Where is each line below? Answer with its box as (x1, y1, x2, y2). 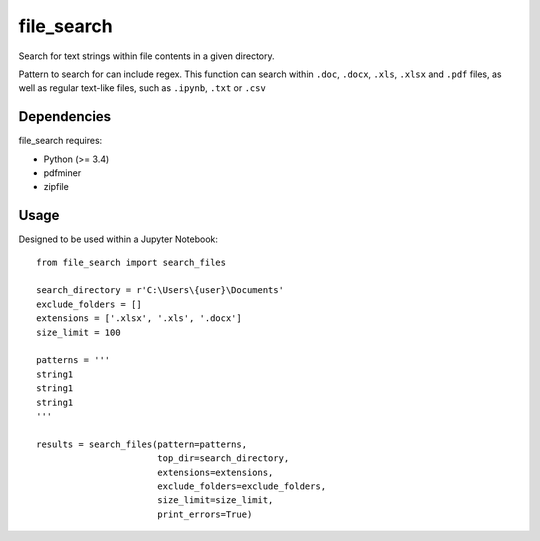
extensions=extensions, (156, 466, 274, 478)
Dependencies (18, 108, 112, 125)
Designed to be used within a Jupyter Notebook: (18, 233, 219, 245)
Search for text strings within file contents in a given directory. (18, 50, 275, 62)
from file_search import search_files (36, 256, 227, 268)
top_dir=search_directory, (156, 453, 290, 464)
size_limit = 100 (36, 326, 121, 338)
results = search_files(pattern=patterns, (36, 438, 248, 450)
